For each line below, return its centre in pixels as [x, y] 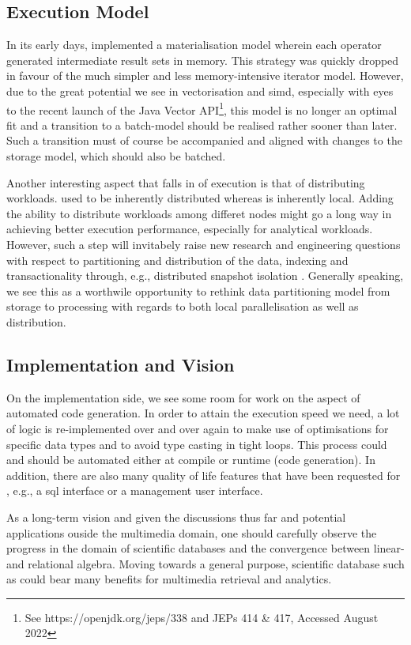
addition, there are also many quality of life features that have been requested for [204, 475]
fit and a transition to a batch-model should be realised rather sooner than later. [202, 124]
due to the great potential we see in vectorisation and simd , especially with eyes [200, 91]
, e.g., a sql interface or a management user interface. [135, 490]
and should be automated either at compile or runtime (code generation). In [191, 460]
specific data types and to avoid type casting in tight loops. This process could [197, 444]
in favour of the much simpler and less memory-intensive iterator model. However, [205, 75]
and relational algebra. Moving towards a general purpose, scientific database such [205, 563]
